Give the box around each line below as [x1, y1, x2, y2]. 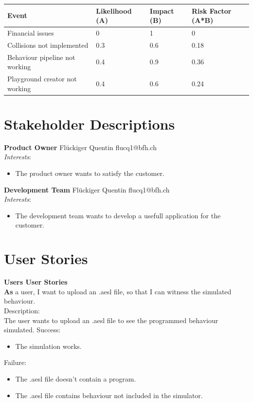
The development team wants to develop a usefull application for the [15, 210, 221, 220]
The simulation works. [15, 341, 82, 351]
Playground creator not [7, 74, 77, 84]
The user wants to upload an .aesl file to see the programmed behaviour [4, 315, 218, 325]
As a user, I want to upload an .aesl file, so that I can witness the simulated [4, 286, 232, 296]
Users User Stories [4, 277, 68, 287]
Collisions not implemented [7, 39, 89, 50]
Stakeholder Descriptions [4, 114, 175, 134]
